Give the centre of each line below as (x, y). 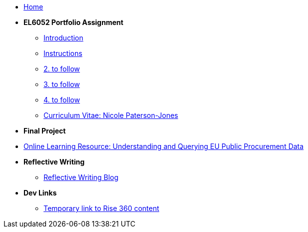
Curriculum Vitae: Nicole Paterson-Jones (111, 115)
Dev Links (40, 193)
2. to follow (62, 69)
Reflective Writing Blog (81, 177)
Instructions (63, 53)
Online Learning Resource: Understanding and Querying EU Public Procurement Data (164, 146)
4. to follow (62, 100)
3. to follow (62, 84)
